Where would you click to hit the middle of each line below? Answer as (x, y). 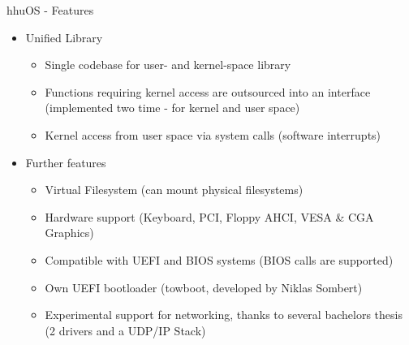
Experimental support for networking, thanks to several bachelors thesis (224, 315)
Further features (66, 162)
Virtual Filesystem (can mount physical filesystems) (174, 190)
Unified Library (64, 37)
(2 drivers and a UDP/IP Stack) (125, 330)
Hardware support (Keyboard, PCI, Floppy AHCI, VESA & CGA (209, 216)
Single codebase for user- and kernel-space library (168, 65)
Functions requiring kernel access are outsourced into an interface (208, 91)
